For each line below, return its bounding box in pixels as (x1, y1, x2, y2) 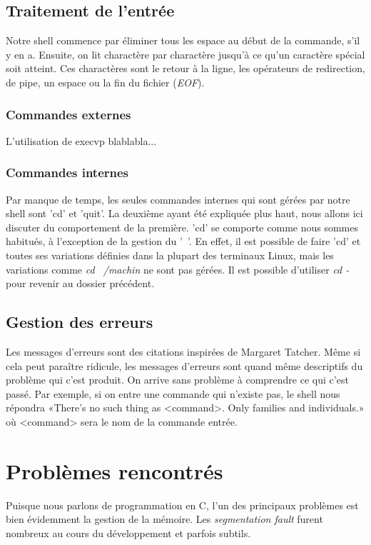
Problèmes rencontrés (6, 456, 223, 485)
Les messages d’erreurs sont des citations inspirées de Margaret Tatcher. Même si (6, 344, 361, 359)
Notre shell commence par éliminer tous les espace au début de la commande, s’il (6, 33, 360, 48)
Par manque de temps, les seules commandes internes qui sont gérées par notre (6, 191, 350, 206)
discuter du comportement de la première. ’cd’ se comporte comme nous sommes (6, 219, 358, 234)
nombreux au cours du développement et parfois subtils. (6, 525, 251, 540)
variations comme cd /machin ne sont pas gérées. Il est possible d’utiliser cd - (6, 261, 350, 276)
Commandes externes (6, 105, 131, 123)
